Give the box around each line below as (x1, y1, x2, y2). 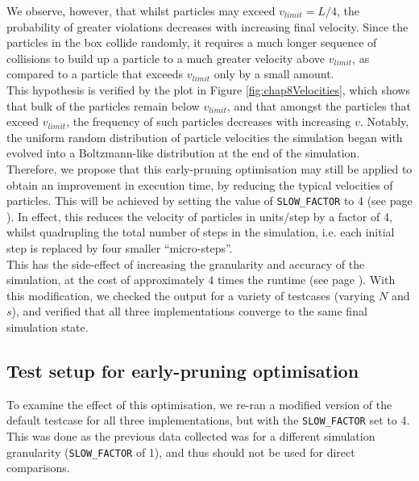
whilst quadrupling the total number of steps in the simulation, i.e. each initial (6, 224, 395, 240)
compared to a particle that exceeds (6, 65, 184, 82)
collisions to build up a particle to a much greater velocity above (6, 49, 325, 66)
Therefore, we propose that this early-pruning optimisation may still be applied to (6, 160, 413, 177)
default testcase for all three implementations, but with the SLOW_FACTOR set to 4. (6, 412, 410, 429)
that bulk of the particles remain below (6, 97, 200, 114)
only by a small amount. (214, 65, 334, 82)
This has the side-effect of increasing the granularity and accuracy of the (6, 255, 365, 272)
